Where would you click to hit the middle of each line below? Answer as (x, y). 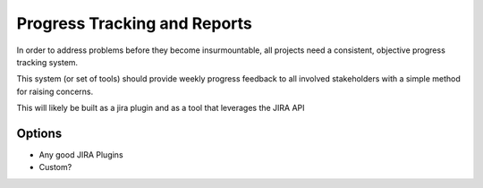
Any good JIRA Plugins (81, 155)
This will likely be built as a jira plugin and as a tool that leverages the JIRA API (161, 108)
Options (39, 133)
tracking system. (47, 62)
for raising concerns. (55, 91)
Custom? (55, 167)
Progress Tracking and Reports (134, 23)
